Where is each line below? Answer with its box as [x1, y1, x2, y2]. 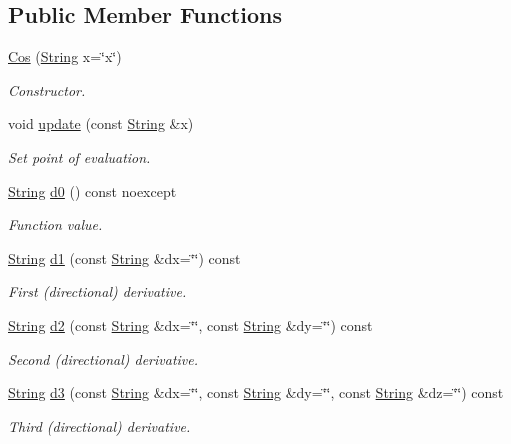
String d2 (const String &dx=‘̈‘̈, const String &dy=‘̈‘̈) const [8, 314, 373, 335]
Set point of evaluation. [8, 146, 151, 167]
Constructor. [8, 79, 86, 100]
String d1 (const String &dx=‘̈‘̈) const [8, 247, 241, 268]
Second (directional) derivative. [8, 348, 199, 369]
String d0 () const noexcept [8, 180, 177, 201]
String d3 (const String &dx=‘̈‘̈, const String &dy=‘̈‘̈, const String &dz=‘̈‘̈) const [8, 382, 504, 403]
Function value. [8, 214, 103, 235]
